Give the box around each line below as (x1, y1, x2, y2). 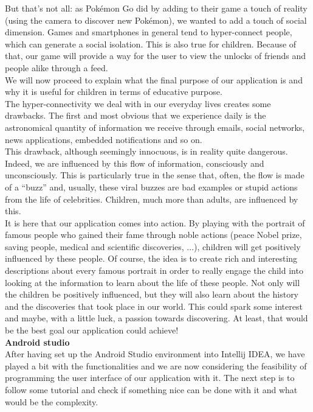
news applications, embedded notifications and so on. (5, 133, 202, 145)
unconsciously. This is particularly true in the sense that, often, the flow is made (5, 169, 304, 181)
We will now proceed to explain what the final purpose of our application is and (5, 73, 303, 86)
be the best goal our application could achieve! (5, 324, 179, 337)
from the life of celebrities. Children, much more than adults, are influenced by (5, 192, 298, 205)
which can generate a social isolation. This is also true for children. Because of (5, 37, 297, 50)
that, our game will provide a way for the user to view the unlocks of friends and (5, 49, 306, 62)
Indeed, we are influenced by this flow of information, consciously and (5, 156, 264, 169)
